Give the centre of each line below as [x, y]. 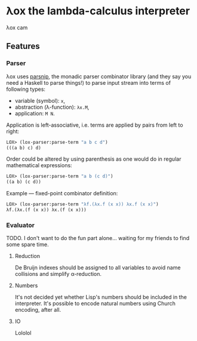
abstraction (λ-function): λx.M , [52, 107]
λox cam [17, 27]
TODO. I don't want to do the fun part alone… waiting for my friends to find [98, 238]
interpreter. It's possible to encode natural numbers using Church [95, 303]
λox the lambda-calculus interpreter [98, 11]
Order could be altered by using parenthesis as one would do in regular [94, 159]
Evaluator [20, 225]
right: [13, 131]
